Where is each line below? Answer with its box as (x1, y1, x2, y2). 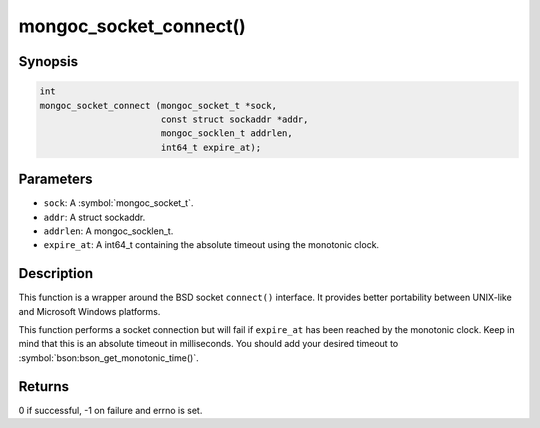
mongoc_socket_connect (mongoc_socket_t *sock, (39, 100, 277, 111)
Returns (18, 378, 70, 395)
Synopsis (18, 53, 79, 70)
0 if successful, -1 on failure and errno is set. (18, 404, 203, 416)
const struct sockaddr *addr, (160, 113, 309, 125)
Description (18, 265, 94, 282)
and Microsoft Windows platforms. (18, 305, 161, 317)
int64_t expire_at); (160, 141, 262, 153)
